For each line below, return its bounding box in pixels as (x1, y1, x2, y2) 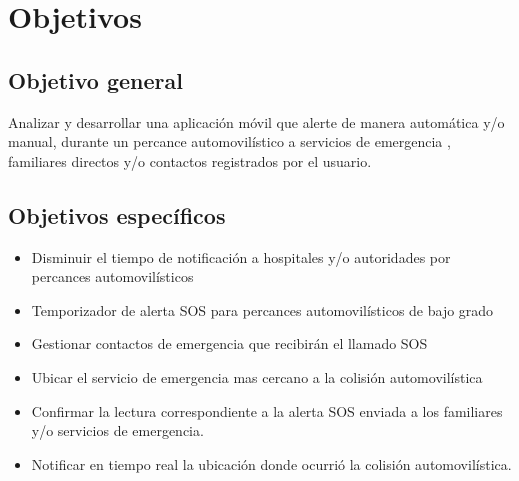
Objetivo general (8, 64, 183, 95)
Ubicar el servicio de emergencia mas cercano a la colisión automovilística (31, 366, 483, 387)
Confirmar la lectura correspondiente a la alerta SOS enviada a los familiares (31, 400, 503, 421)
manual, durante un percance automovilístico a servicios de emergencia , (8, 131, 451, 152)
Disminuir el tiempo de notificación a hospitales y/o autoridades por (31, 246, 451, 267)
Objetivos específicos (8, 199, 226, 230)
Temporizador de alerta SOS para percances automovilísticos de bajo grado (31, 299, 494, 320)
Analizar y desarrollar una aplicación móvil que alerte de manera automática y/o (8, 111, 505, 132)
